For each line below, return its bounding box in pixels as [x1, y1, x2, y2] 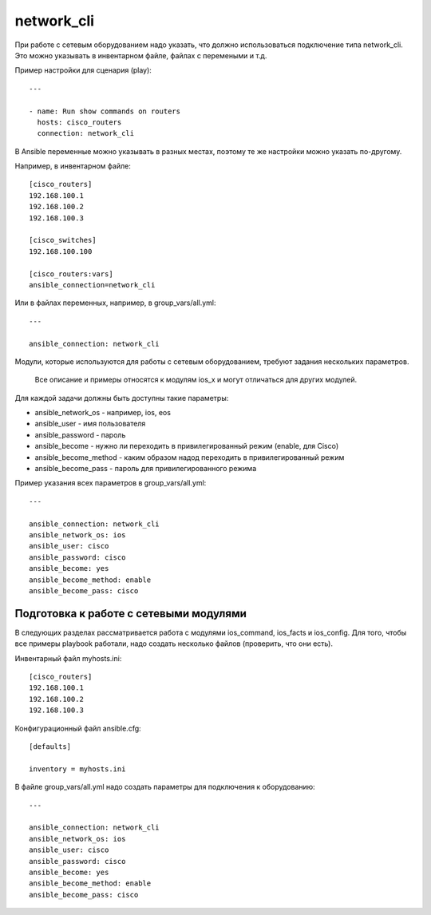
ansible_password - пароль [34, 430, 126, 439]
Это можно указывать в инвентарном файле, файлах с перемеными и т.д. [14, 50, 267, 60]
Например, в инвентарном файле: [14, 161, 131, 171]
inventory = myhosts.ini [29, 764, 126, 774]
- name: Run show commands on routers [29, 106, 181, 116]
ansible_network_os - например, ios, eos [34, 408, 172, 418]
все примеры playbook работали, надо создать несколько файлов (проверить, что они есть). [14, 639, 333, 648]
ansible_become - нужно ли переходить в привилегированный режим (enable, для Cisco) [34, 442, 339, 451]
